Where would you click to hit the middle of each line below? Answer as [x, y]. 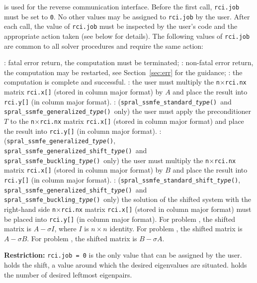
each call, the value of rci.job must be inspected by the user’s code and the [121, 26]
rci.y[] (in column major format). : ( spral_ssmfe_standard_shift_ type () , [122, 179]
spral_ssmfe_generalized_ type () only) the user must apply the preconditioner [128, 111]
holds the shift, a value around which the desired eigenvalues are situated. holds [126, 265]
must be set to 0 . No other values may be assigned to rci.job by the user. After [127, 16]
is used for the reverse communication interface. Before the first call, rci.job [122, 6]
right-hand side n [30, 209]
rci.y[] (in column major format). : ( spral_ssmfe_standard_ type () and [118, 101]
